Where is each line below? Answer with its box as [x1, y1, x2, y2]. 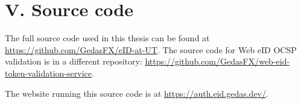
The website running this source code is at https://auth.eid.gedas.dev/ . [5, 87, 268, 99]
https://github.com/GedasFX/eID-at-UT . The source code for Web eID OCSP [5, 43, 297, 56]
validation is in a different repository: [5, 55, 142, 68]
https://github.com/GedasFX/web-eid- [145, 55, 290, 68]
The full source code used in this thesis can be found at [5, 32, 210, 44]
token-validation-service [5, 66, 92, 79]
